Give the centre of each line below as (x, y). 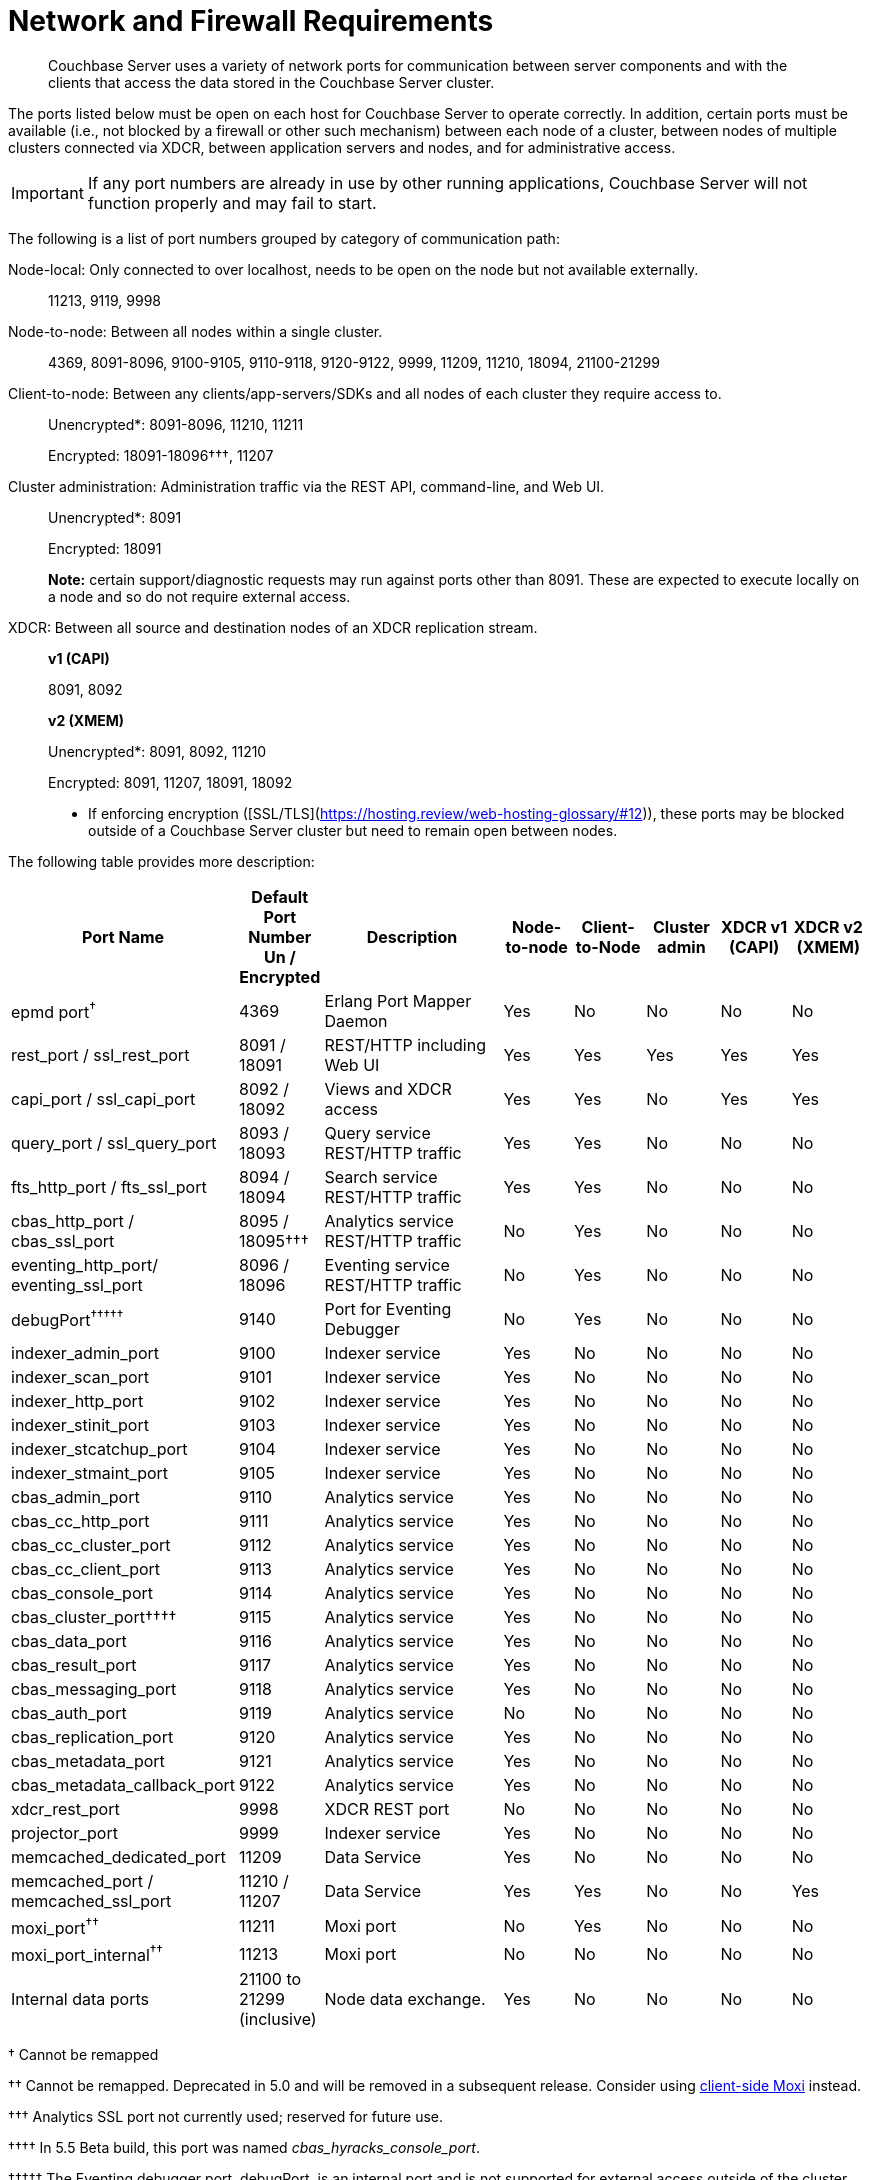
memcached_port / (82, 1880)
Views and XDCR (388, 1088)
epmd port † (53, 1011)
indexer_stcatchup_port (99, 1448)
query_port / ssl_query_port (114, 1142)
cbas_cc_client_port (86, 1568)
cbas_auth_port (69, 1712)
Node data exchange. (405, 1999)
